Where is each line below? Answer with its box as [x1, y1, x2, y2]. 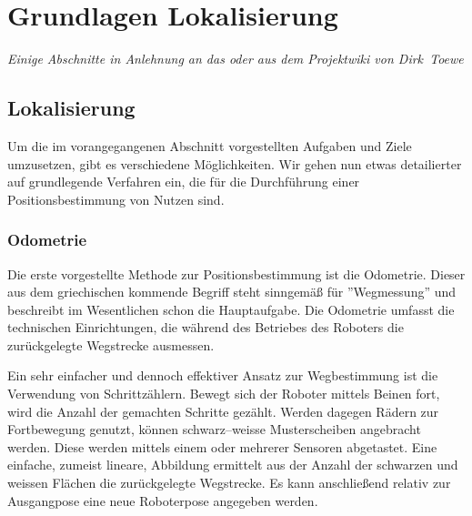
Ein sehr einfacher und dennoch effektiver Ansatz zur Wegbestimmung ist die [7, 366, 438, 385]
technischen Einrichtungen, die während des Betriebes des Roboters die [7, 318, 404, 337]
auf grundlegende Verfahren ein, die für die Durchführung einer [7, 172, 360, 191]
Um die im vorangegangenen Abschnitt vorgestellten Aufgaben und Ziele [7, 136, 412, 155]
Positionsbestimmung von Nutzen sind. [7, 189, 225, 208]
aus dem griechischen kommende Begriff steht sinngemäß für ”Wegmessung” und [7, 282, 457, 301]
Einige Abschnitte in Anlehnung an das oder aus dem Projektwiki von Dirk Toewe [7, 49, 464, 68]
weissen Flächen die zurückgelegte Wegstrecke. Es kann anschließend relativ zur [7, 473, 451, 492]
